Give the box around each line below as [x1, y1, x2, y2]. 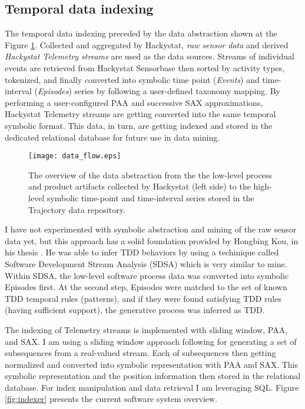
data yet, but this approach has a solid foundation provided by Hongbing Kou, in [5, 234, 299, 247]
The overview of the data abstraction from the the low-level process [28, 168, 273, 181]
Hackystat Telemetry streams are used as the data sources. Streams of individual [5, 50, 295, 62]
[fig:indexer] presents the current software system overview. [5, 393, 218, 405]
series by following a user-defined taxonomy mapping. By [74, 85, 280, 97]
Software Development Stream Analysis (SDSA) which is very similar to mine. [5, 257, 287, 270]
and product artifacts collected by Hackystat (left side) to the [28, 180, 251, 192]
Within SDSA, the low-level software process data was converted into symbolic [5, 269, 289, 281]
